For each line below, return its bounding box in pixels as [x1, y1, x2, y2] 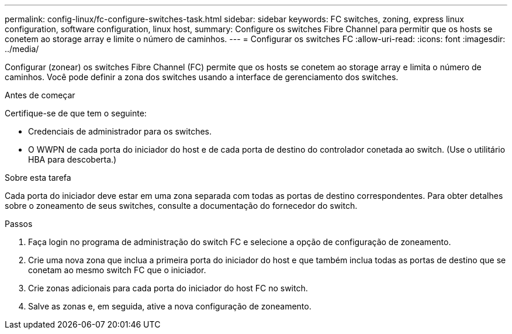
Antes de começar [5, 90, 75, 100]
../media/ [5, 44, 39, 54]
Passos [5, 219, 33, 229]
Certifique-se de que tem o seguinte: [5, 108, 147, 118]
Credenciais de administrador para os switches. [28, 126, 212, 136]
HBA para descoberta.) [28, 154, 117, 164]
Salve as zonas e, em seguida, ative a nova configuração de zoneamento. [28, 301, 312, 311]
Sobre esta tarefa [5, 173, 71, 183]
